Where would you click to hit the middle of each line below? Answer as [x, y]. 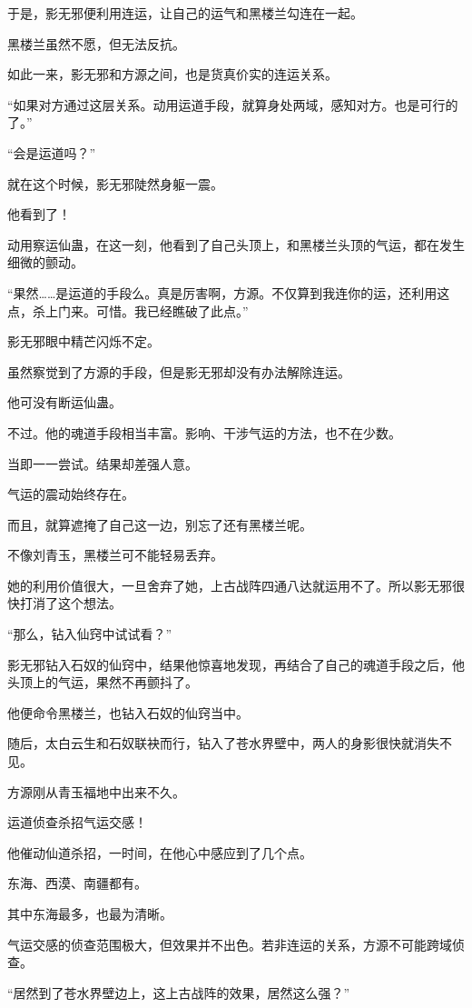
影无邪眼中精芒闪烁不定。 [84, 341]
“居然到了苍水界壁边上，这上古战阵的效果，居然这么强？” [179, 992]
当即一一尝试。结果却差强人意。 [103, 463]
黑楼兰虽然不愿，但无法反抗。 [96, 43]
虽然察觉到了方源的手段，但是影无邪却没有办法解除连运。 [179, 371]
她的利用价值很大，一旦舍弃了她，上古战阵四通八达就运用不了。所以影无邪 [230, 585]
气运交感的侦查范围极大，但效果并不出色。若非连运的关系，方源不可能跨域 [230, 944]
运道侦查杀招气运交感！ [77, 822]
